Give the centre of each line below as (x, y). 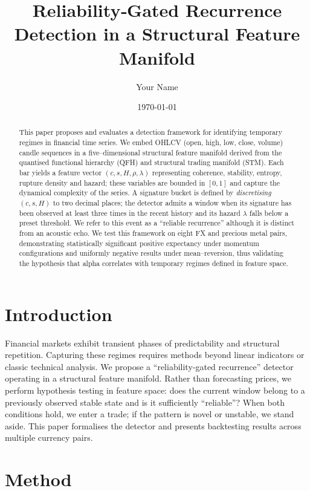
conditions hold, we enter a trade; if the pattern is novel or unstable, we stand (150, 414)
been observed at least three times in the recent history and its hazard (130, 213)
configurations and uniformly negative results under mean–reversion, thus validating (151, 253)
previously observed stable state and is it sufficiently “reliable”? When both (145, 402)
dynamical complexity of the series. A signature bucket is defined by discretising (145, 193)
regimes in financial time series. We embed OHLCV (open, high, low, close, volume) (151, 142)
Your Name (157, 86)
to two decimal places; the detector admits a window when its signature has (172, 203)
